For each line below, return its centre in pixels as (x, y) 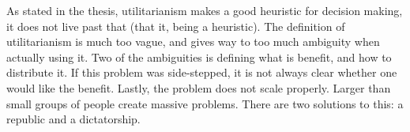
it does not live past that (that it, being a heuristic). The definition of (176, 26)
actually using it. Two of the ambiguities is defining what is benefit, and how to (199, 57)
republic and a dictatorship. (73, 119)
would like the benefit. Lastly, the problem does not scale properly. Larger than (199, 87)
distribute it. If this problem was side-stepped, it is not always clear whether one (202, 72)
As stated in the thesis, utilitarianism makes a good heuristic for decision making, (205, 10)
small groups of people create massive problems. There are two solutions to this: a (205, 103)
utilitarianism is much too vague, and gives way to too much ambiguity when (193, 41)
